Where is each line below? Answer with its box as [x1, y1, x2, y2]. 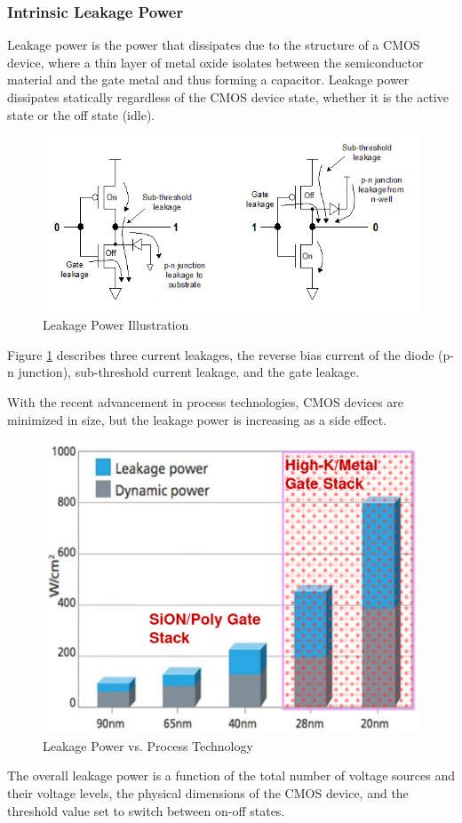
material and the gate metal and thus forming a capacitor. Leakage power [7, 70, 410, 89]
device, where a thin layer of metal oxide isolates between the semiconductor [7, 52, 424, 71]
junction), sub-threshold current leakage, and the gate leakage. [18, 363, 360, 381]
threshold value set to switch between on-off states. [7, 801, 285, 819]
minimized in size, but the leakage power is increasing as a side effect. [7, 410, 386, 428]
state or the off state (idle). [7, 105, 155, 124]
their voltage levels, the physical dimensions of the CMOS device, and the [7, 784, 409, 803]
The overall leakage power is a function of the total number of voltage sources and [7, 766, 455, 785]
